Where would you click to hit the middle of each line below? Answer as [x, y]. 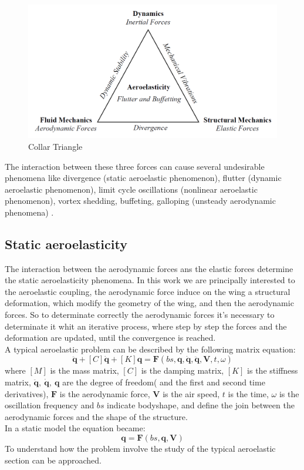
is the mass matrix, [85, 370]
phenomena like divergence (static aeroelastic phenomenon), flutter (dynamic [143, 178]
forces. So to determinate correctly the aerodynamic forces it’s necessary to [140, 315]
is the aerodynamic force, [105, 393]
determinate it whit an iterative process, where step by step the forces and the [146, 326]
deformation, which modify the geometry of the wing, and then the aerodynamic [149, 303]
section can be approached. [53, 460]
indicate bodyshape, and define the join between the [201, 405]
